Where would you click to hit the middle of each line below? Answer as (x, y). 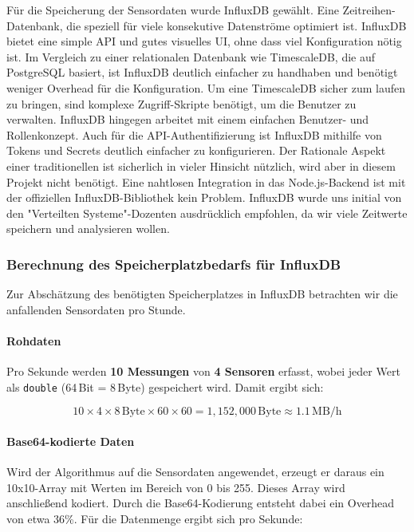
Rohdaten (34, 340)
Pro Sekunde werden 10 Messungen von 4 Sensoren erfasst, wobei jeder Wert (203, 371)
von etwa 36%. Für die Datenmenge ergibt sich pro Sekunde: (155, 518)
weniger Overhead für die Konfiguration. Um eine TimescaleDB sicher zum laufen (206, 87)
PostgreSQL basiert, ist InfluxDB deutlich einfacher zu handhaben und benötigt (202, 72)
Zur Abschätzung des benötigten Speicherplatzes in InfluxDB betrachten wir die (202, 294)
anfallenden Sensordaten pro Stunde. (96, 309)
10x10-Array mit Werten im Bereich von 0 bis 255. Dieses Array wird (176, 487)
